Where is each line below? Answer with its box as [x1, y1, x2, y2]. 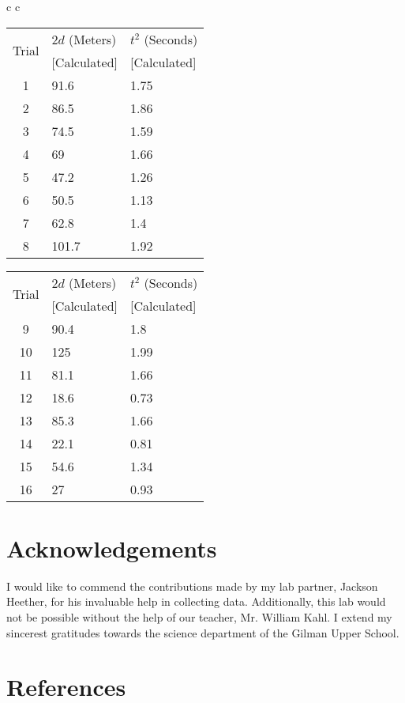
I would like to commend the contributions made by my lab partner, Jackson [6, 577, 378, 594]
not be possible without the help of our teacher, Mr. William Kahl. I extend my [6, 608, 392, 625]
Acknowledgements [6, 531, 217, 564]
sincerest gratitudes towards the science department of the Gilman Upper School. [6, 624, 399, 641]
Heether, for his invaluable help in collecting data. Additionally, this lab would [6, 593, 386, 610]
